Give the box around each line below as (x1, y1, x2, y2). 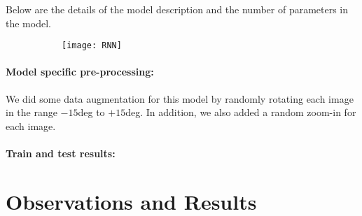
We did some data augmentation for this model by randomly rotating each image (6, 91, 354, 106)
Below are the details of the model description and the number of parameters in (6, 2, 349, 16)
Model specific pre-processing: (6, 64, 154, 79)
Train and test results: (6, 146, 116, 161)
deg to (78, 105, 105, 120)
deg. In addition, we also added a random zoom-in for (125, 105, 356, 120)
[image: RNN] (62, 41, 122, 51)
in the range (6, 105, 57, 120)
